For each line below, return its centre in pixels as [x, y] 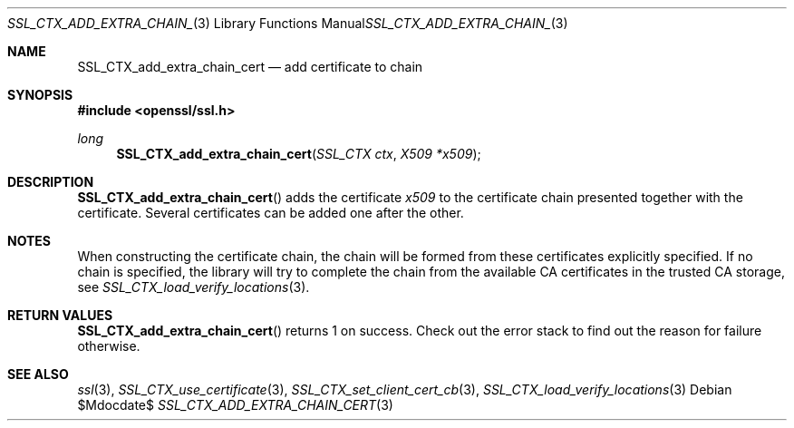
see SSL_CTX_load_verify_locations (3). [194, 287]
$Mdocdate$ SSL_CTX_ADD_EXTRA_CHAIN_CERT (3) [235, 405]
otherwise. [109, 346]
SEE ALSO [38, 374]
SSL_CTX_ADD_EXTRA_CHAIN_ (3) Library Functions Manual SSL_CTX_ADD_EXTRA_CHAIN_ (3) [288, 23]
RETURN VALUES [60, 315]
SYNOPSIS [40, 95]
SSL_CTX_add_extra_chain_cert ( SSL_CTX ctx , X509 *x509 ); [299, 154]
